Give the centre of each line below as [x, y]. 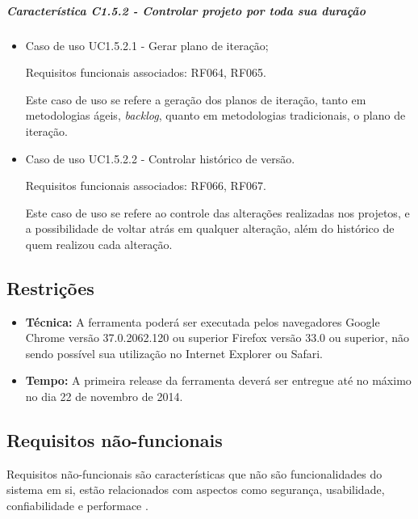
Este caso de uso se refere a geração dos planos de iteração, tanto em [196, 99]
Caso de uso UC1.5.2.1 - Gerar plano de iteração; [147, 45]
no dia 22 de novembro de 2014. [104, 397]
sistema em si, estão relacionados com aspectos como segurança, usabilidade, [196, 489]
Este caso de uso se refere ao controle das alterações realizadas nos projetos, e [217, 212]
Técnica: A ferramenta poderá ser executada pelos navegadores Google [203, 321]
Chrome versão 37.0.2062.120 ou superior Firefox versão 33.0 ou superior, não [217, 338]
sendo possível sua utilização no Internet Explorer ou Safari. [174, 353]
